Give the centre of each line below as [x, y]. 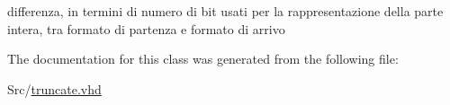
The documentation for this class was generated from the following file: [203, 59]
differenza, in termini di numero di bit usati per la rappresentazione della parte [225, 11]
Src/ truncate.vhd [54, 88]
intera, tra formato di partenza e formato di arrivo [146, 28]
